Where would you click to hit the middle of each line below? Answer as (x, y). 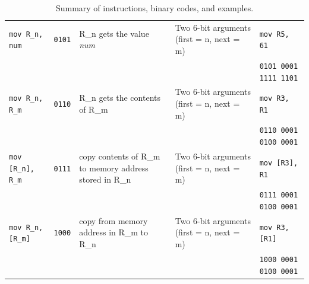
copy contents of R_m (120, 156)
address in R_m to (114, 232)
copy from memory (113, 220)
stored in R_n (105, 179)
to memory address (114, 167)
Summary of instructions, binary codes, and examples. (154, 8)
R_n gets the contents (120, 98)
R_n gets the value (114, 33)
